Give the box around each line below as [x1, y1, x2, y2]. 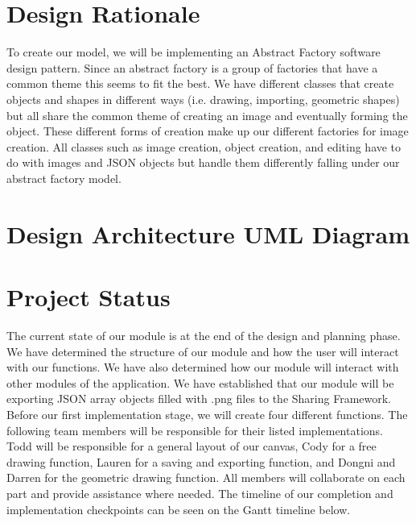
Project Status [6, 280, 171, 313]
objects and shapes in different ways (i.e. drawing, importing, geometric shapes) [6, 90, 400, 107]
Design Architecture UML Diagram [6, 217, 410, 250]
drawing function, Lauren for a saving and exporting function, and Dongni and [6, 453, 396, 470]
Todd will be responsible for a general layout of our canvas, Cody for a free [6, 438, 377, 455]
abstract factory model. [6, 169, 122, 186]
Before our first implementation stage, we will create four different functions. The [6, 405, 408, 422]
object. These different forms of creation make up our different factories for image [6, 122, 409, 139]
